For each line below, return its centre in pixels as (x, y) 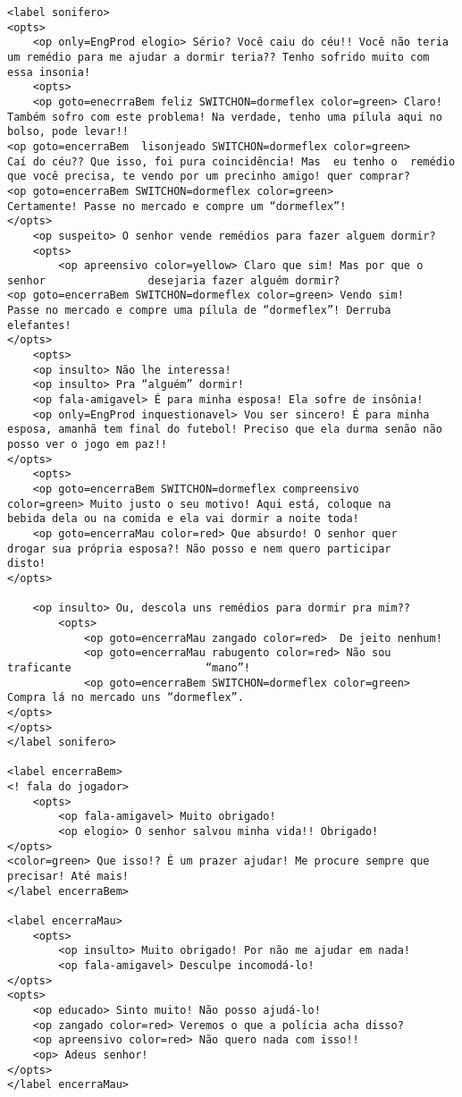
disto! (26, 564)
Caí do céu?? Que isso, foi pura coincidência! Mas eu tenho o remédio (231, 161)
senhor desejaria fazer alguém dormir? (174, 280)
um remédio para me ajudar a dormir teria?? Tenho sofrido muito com (218, 57)
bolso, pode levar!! (68, 132)
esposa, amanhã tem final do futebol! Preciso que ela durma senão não (225, 430)
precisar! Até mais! (68, 877)
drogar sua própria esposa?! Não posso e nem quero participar (199, 548)
